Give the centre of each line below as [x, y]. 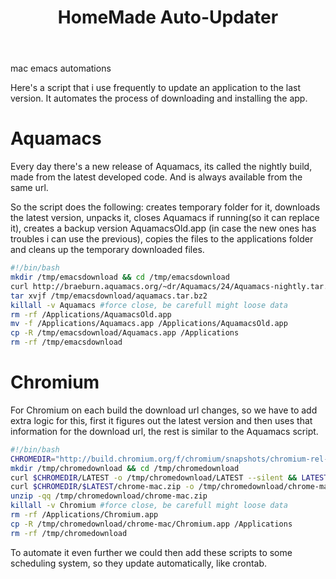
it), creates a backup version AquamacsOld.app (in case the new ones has [163, 228]
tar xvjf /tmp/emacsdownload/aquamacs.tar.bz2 [109, 296]
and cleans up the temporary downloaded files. [107, 250]
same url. [29, 188]
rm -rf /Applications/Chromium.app [84, 515]
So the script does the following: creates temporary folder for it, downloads [165, 207]
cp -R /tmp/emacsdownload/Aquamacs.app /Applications [125, 333]
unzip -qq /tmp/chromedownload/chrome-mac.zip [109, 496]
